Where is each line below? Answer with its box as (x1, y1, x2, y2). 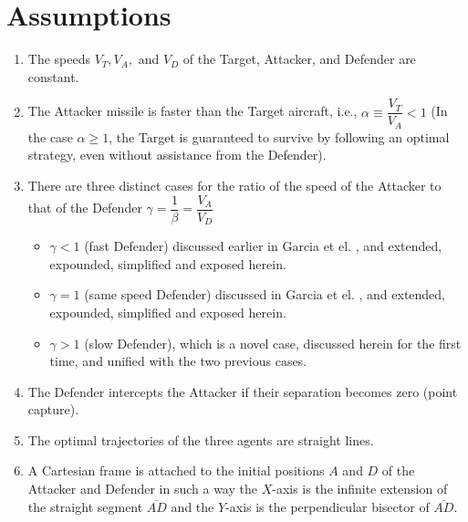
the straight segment (27, 496, 143, 516)
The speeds (27, 49, 90, 68)
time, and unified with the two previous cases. (49, 351, 307, 371)
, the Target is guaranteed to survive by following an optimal (109, 127, 450, 146)
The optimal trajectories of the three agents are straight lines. (27, 430, 374, 449)
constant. (27, 67, 79, 86)
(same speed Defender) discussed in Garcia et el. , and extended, (84, 285, 446, 304)
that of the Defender (27, 198, 142, 217)
